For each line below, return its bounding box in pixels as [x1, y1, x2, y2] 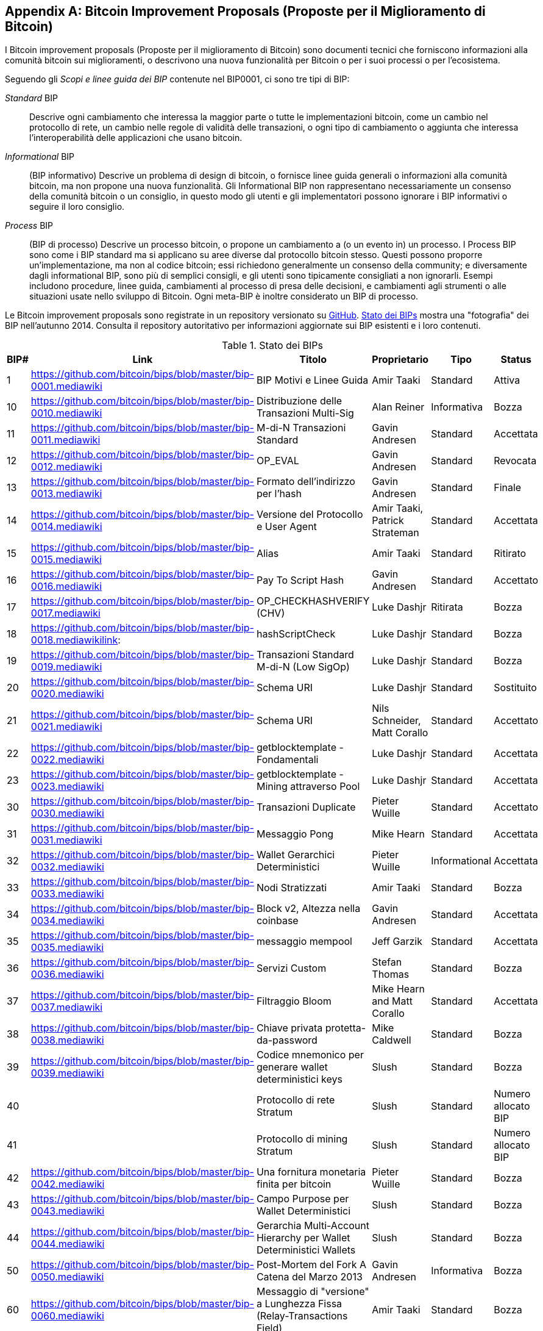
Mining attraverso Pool [256, 780, 360, 793]
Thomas [372, 968, 410, 981]
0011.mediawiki [30, 434, 101, 447]
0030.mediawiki [30, 807, 104, 820]
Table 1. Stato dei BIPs [222, 339, 323, 352]
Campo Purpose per [256, 1193, 349, 1205]
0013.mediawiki [30, 487, 102, 500]
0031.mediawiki [30, 834, 102, 847]
